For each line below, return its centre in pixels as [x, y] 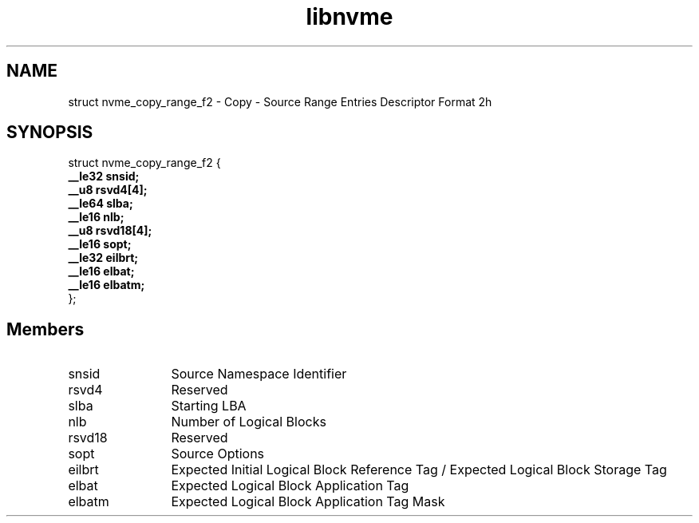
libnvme [349, 17]
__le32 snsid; [104, 176]
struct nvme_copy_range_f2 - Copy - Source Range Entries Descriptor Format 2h [280, 101]
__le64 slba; [101, 204]
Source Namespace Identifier [259, 374]
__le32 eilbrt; [103, 258]
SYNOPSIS [50, 133]
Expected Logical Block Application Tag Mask [308, 502]
